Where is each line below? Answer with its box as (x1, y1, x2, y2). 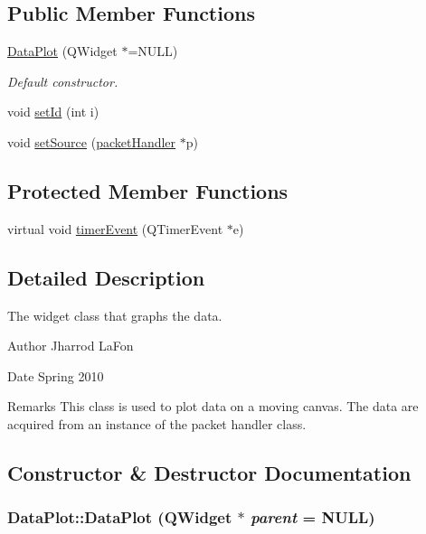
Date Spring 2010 (7, 366, 104, 385)
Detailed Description (7, 263, 205, 291)
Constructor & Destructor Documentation (7, 458, 412, 486)
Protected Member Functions (7, 176, 289, 204)
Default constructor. (7, 71, 118, 90)
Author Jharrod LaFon (7, 336, 134, 355)
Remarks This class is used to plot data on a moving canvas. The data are (7, 397, 419, 416)
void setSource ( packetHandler (7, 132, 176, 151)
